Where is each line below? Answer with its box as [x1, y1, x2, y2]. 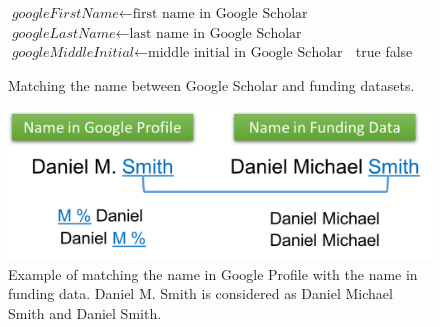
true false [355, 41, 413, 62]
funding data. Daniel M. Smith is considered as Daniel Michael [8, 283, 393, 304]
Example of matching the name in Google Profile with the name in [8, 263, 418, 284]
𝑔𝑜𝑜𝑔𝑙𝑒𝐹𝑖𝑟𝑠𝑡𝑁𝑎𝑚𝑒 [11, 7, 119, 21]
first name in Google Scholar [132, 7, 308, 21]
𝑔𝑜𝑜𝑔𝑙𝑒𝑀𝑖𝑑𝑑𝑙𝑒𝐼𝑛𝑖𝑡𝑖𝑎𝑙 [11, 46, 135, 61]
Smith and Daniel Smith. [8, 302, 162, 323]
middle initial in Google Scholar [148, 46, 343, 61]
